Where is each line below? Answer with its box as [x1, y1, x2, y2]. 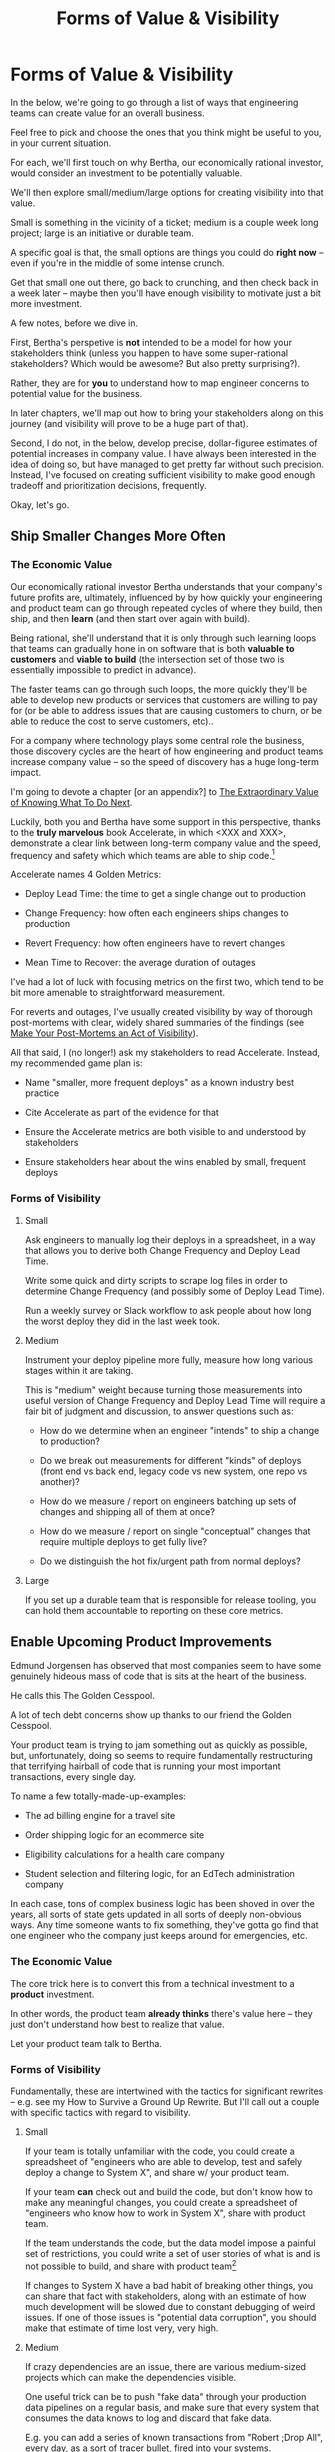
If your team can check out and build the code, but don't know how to [24, 2185, 313, 2197]
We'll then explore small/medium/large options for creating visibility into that [10, 186, 324, 198]
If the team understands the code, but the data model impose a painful [24, 2237, 317, 2249]
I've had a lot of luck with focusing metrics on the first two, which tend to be [10, 976, 324, 988]
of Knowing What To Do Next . [10, 796, 133, 808]
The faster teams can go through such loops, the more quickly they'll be [10, 683, 308, 695]
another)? [39, 1475, 80, 1487]
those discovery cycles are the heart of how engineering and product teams [10, 745, 324, 757]
